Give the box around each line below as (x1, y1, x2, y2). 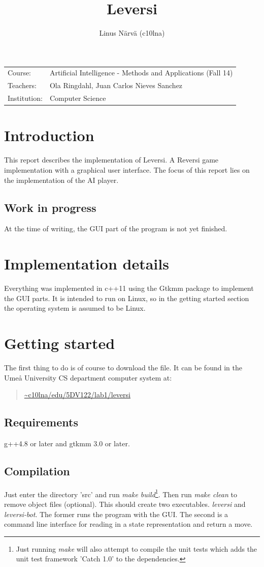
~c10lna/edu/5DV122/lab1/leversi (24, 389, 130, 400)
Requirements (4, 414, 78, 430)
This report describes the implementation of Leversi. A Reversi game (4, 154, 219, 165)
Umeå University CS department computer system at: (4, 372, 172, 383)
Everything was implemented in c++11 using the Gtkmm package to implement (4, 283, 254, 293)
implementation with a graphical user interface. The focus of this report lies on (4, 164, 250, 175)
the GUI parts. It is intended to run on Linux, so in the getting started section (4, 292, 249, 303)
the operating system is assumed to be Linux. (4, 303, 146, 313)
